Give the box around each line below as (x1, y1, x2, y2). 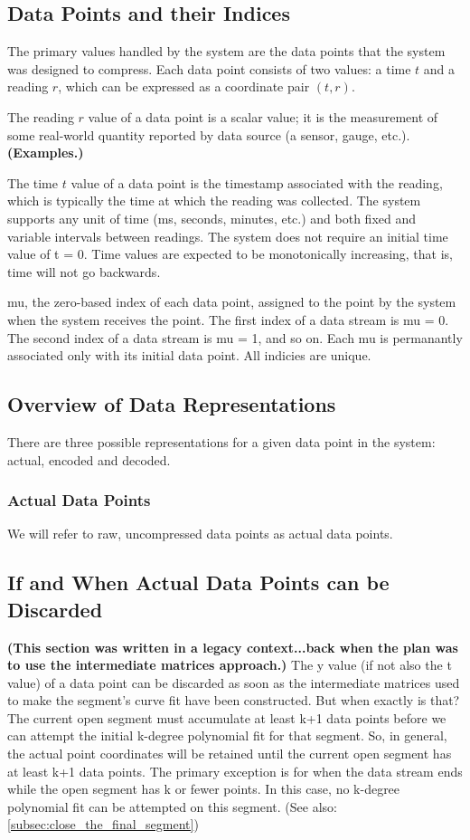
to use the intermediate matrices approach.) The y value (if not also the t (7, 655, 452, 674)
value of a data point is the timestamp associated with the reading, (70, 173, 443, 192)
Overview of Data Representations (7, 390, 336, 418)
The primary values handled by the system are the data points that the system (7, 42, 446, 61)
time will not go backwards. (7, 262, 161, 281)
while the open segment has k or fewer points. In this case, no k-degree (7, 779, 400, 798)
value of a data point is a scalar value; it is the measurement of (88, 107, 438, 126)
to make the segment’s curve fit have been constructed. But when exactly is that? (7, 691, 460, 710)
